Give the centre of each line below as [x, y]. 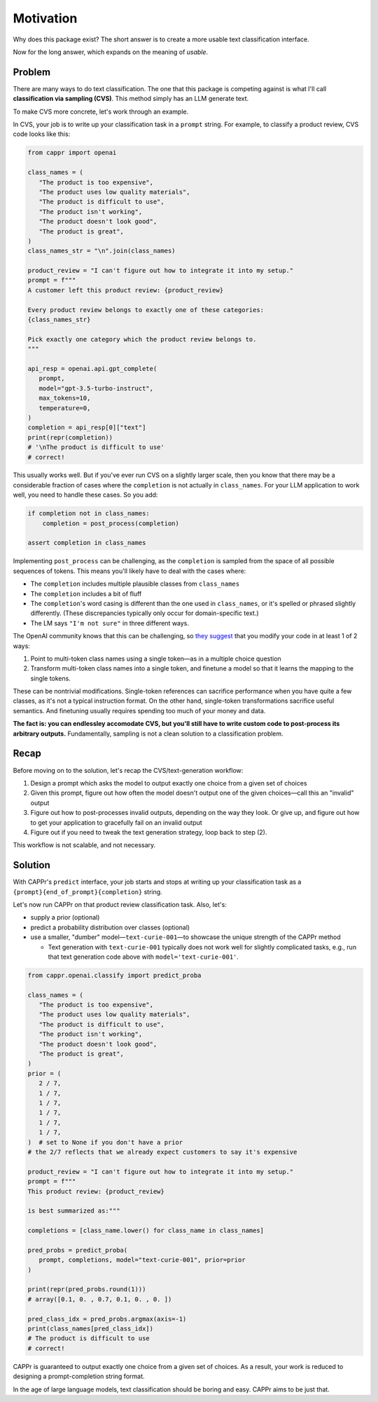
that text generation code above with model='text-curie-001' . [143, 957]
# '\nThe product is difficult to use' [96, 447]
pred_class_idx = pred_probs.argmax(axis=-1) [107, 1319]
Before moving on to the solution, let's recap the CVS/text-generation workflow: [128, 770]
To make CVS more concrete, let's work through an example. [101, 112]
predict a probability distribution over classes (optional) [110, 927]
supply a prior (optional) [65, 917]
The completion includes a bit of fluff [86, 593]
